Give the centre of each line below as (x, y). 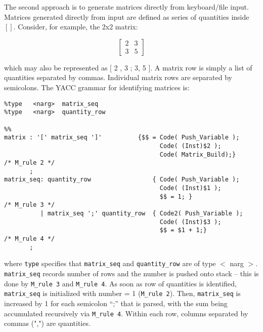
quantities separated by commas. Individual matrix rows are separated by (118, 77)
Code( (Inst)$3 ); (190, 222)
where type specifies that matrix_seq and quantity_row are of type (110, 263)
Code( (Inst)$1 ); (190, 188)
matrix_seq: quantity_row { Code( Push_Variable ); (122, 180)
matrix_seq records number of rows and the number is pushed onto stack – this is (131, 273)
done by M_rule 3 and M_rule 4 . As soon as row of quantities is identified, (120, 283)
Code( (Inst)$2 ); (190, 146)
